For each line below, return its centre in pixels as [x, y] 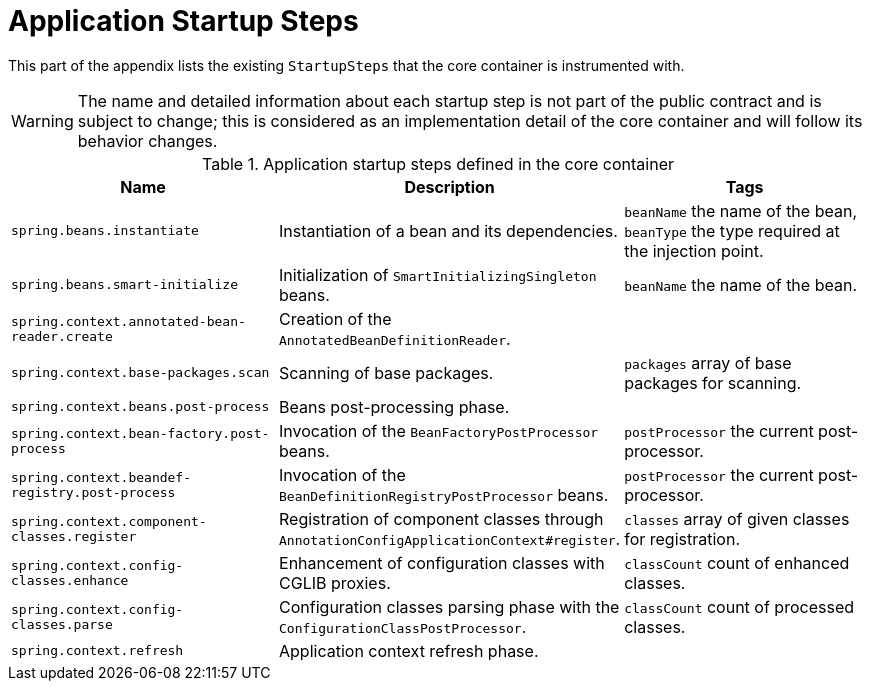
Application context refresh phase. [409, 650]
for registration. [682, 538]
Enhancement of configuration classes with [442, 562]
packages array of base [708, 362]
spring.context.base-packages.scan [140, 373]
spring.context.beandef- [101, 477]
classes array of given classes [737, 518]
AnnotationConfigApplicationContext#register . [450, 538]
